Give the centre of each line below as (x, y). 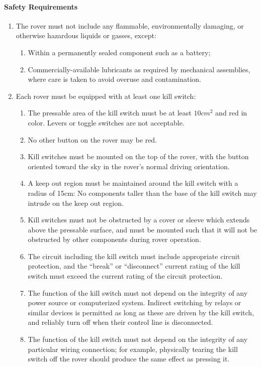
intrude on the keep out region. (76, 203)
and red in (231, 113)
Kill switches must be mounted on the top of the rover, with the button (138, 156)
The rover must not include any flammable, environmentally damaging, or (130, 25)
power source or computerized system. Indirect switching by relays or (135, 302)
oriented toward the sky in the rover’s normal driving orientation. (129, 166)
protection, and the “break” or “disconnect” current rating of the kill (134, 266)
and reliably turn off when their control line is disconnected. (120, 322)
